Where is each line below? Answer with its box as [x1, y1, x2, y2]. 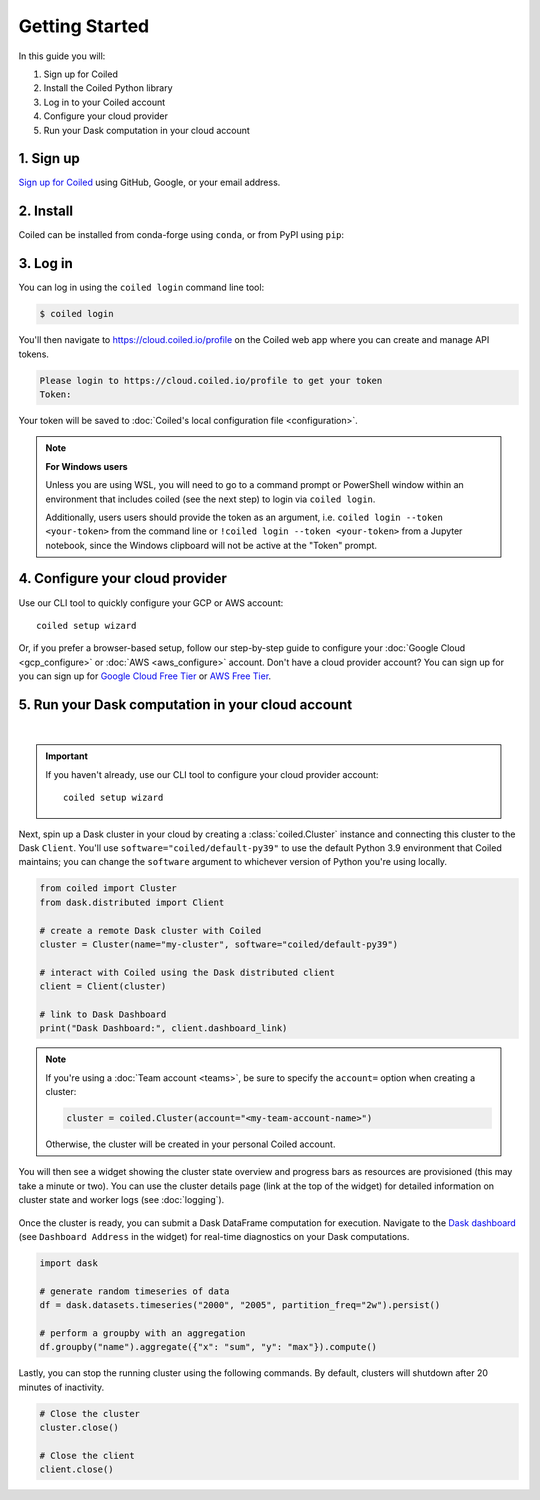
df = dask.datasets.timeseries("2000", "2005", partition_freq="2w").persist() [39, 1300, 441, 1311]
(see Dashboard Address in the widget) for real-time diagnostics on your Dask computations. [18, 1230, 410, 1242]
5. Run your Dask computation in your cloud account [18, 696, 353, 713]
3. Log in [18, 255, 74, 272]
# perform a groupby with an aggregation [39, 1327, 246, 1339]
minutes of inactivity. [18, 1381, 105, 1393]
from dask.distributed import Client [39, 896, 225, 908]
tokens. [18, 348, 50, 360]
